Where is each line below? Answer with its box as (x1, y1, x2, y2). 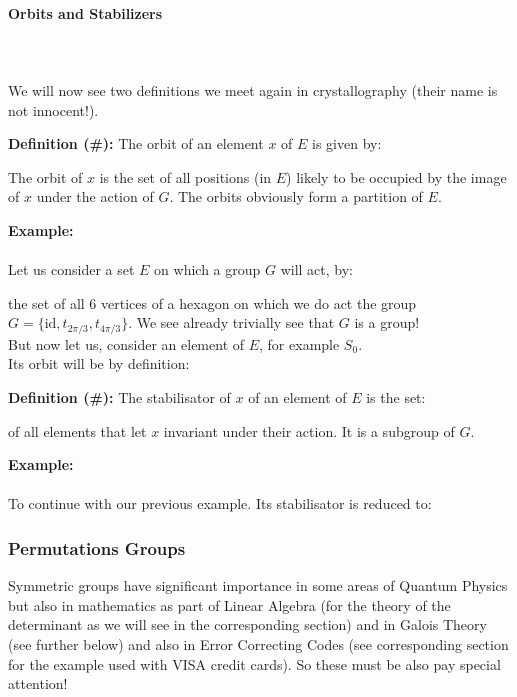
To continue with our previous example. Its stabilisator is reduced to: (8, 493, 432, 514)
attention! (8, 673, 68, 694)
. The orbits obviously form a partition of (169, 186, 423, 207)
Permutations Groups (8, 535, 186, 560)
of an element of (248, 386, 347, 407)
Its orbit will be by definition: (8, 353, 190, 374)
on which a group (154, 259, 261, 280)
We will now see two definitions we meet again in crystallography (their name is (8, 79, 498, 100)
